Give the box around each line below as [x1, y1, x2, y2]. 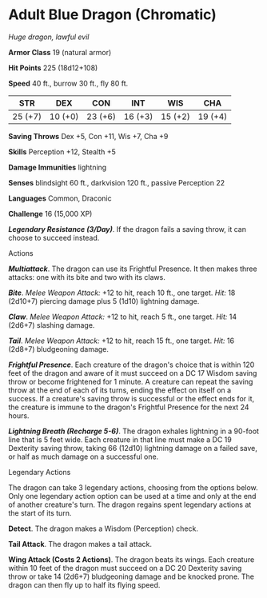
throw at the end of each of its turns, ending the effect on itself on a [8, 385, 232, 395]
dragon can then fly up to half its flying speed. [8, 580, 161, 589]
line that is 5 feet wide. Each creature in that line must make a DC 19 [8, 434, 232, 445]
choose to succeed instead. [8, 233, 100, 242]
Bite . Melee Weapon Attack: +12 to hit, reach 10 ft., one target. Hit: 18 [8, 288, 236, 297]
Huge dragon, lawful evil [8, 32, 90, 42]
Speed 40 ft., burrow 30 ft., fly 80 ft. [8, 78, 129, 88]
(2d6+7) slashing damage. [8, 320, 95, 329]
